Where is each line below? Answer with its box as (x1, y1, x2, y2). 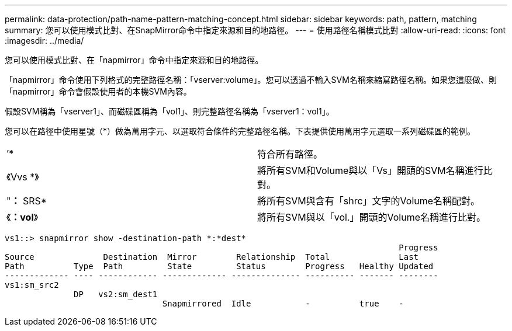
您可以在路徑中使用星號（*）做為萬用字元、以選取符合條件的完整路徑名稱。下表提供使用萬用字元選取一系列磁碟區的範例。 (5, 126, 476, 136)
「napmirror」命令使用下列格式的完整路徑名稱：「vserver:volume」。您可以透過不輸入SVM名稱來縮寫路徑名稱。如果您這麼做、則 (5, 75, 497, 85)
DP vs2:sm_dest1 (74, 290, 158, 299)
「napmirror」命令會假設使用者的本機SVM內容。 (5, 86, 192, 96)
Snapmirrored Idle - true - (162, 299, 404, 308)
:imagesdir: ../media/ (5, 36, 84, 46)
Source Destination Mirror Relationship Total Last (5, 252, 419, 262)
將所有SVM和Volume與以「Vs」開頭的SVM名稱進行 (257, 165, 483, 176)
